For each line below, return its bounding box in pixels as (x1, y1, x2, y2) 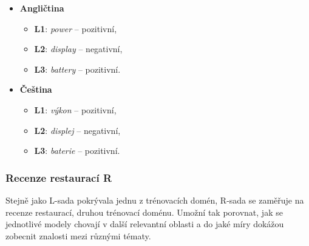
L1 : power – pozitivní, (34, 22, 117, 35)
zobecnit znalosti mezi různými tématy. (5, 229, 151, 242)
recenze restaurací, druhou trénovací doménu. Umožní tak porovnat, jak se (5, 205, 283, 218)
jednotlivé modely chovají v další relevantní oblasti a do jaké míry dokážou (5, 218, 284, 230)
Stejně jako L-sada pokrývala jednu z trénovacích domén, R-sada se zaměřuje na (5, 193, 304, 206)
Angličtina (19, 2, 64, 14)
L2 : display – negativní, (34, 42, 123, 55)
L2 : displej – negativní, (34, 124, 121, 136)
